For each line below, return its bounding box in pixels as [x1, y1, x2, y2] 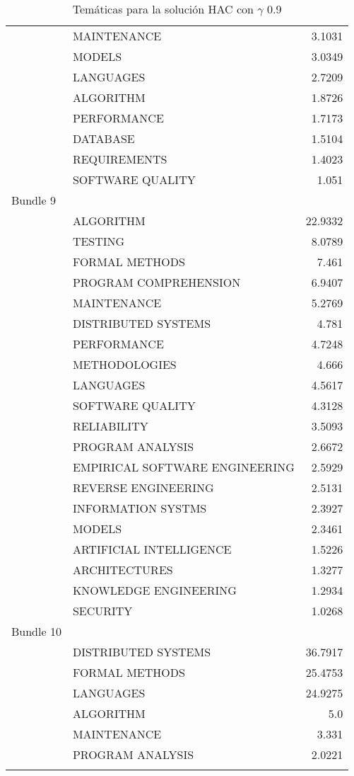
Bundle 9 [11, 192, 56, 208]
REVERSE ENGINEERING [72, 479, 214, 496]
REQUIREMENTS [72, 151, 167, 167]
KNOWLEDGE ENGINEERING [72, 582, 237, 598]
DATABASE [72, 130, 135, 147]
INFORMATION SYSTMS [72, 500, 207, 516]
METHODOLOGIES [72, 356, 177, 372]
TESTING [72, 233, 125, 249]
